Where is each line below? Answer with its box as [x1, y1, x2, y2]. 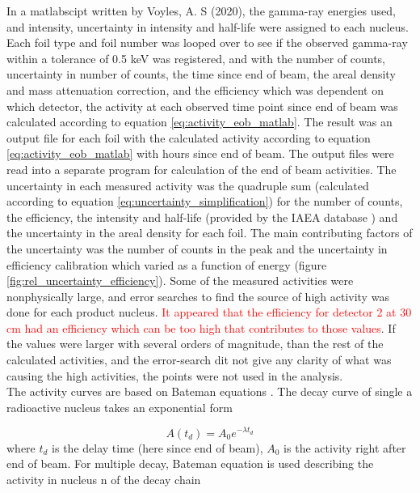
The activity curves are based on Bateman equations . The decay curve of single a [6, 383, 413, 400]
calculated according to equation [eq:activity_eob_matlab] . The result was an [6, 113, 393, 130]
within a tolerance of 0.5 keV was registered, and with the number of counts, [6, 49, 385, 66]
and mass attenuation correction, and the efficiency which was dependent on [6, 81, 384, 98]
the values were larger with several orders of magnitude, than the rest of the [6, 335, 384, 352]
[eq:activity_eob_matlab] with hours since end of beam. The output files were [6, 145, 394, 162]
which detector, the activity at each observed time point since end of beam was [6, 97, 398, 114]
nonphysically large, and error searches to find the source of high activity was [6, 287, 389, 304]
